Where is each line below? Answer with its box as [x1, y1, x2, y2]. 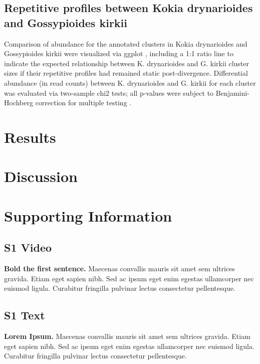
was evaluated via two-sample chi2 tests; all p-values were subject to [4, 87, 214, 98]
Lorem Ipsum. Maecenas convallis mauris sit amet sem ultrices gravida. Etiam [4, 331, 250, 341]
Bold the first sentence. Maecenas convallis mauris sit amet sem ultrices [4, 263, 235, 274]
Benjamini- [215, 87, 249, 98]
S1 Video [4, 240, 52, 255]
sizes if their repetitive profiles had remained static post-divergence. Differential [4, 68, 248, 78]
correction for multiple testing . [35, 97, 132, 108]
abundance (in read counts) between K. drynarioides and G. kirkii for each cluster [4, 77, 256, 88]
